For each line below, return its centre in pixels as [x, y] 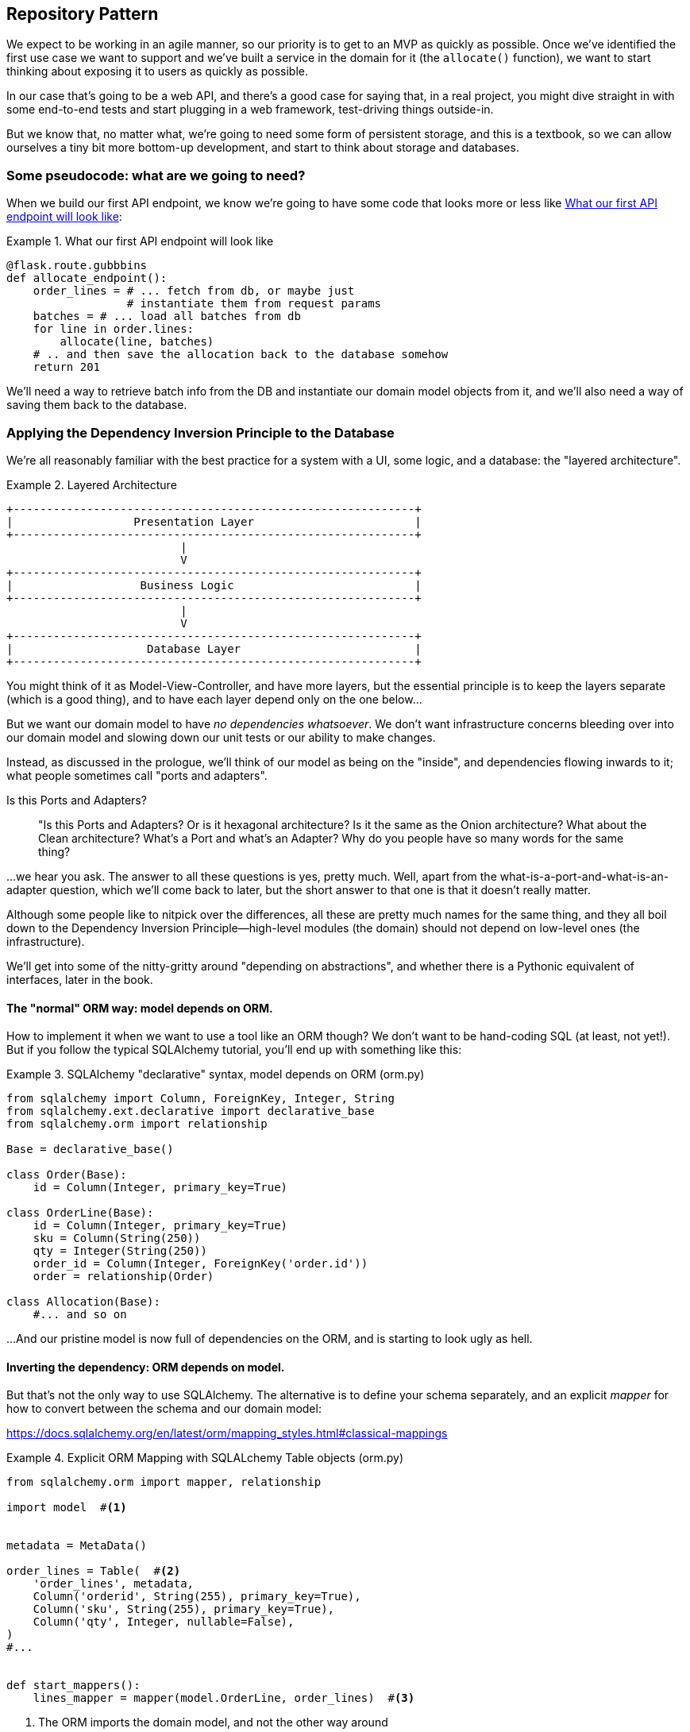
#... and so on [80, 1315]
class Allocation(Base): [83, 1302]
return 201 [67, 367]
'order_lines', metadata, [114, 1584]
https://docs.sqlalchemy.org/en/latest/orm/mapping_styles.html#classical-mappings [227, 1433]
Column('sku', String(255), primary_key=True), [184, 1609]
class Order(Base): [67, 1175]
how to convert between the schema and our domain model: [164, 1409]
